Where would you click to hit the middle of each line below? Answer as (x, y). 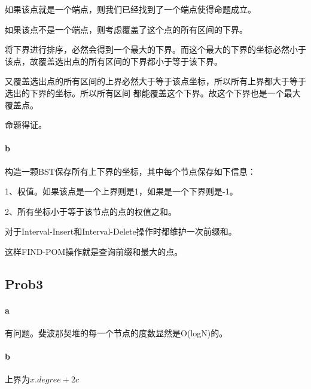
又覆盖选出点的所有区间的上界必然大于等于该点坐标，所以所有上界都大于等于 (155, 81)
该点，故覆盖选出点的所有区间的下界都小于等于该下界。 (114, 61)
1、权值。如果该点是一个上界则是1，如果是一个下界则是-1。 (121, 191)
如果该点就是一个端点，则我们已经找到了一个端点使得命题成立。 (130, 9)
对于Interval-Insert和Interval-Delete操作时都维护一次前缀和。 (121, 231)
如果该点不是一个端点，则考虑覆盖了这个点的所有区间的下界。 (126, 29)
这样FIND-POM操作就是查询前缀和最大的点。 (94, 251)
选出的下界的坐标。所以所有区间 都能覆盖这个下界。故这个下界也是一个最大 (153, 92)
